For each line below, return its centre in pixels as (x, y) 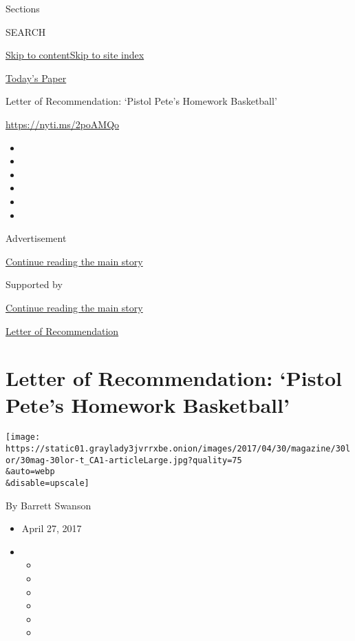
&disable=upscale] (47, 484)
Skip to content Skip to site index (75, 55)
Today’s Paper (36, 78)
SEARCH (26, 31)
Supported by (34, 284)
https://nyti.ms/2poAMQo (63, 124)
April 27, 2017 (52, 528)
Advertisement (36, 238)
